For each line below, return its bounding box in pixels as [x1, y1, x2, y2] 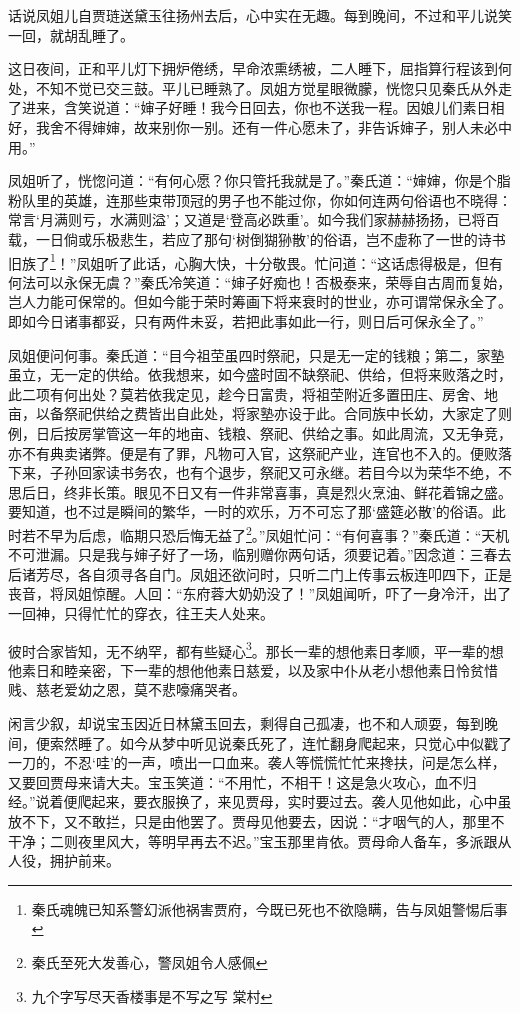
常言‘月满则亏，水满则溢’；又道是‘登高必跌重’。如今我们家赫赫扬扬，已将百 [8, 209, 500, 230]
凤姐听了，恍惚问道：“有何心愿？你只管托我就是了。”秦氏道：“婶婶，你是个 [8, 170, 497, 191]
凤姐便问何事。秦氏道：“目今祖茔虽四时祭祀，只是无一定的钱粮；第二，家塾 [8, 344, 505, 365]
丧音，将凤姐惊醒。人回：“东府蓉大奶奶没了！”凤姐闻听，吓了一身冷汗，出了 [8, 583, 512, 604]
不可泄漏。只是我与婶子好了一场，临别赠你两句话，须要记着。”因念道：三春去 [8, 544, 512, 565]
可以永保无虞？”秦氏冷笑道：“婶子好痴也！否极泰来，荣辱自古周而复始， [35, 271, 512, 292]
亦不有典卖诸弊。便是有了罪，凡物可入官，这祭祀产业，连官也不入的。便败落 [8, 442, 512, 463]
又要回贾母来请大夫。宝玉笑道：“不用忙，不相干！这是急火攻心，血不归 [8, 771, 477, 792]
